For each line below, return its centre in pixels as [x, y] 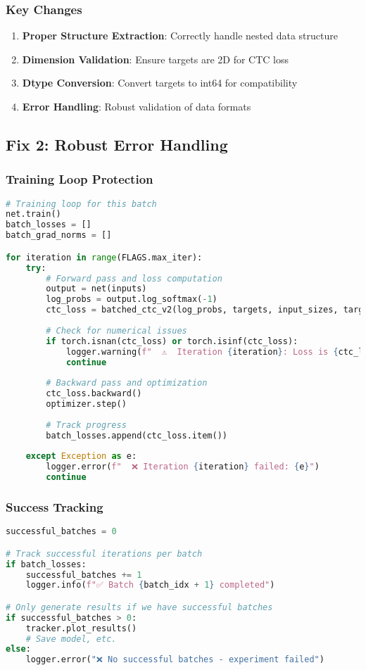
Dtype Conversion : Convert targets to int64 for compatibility [160, 83]
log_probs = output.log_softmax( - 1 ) [132, 299]
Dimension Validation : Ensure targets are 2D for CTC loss [155, 59]
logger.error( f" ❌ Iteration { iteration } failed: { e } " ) [183, 467]
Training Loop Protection [80, 179]
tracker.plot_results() [81, 628]
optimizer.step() [86, 404]
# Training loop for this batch [81, 204]
